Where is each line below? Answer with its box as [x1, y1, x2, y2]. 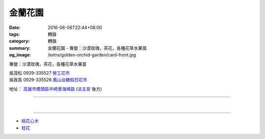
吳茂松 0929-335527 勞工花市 [9, 70, 70, 76]
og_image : [9, 52, 31, 58]
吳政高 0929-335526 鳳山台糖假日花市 [9, 77, 88, 83]
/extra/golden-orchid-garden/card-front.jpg [48, 52, 136, 58]
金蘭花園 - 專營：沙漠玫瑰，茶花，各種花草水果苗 [48, 45, 147, 51]
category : [9, 38, 30, 44]
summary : [9, 45, 31, 51]
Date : [9, 25, 21, 30]
